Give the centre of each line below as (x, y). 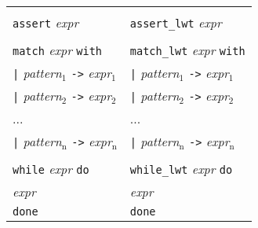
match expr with (58, 50)
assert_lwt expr (176, 22)
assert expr (46, 22)
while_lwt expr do (181, 169)
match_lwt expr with (187, 50)
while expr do (51, 169)
